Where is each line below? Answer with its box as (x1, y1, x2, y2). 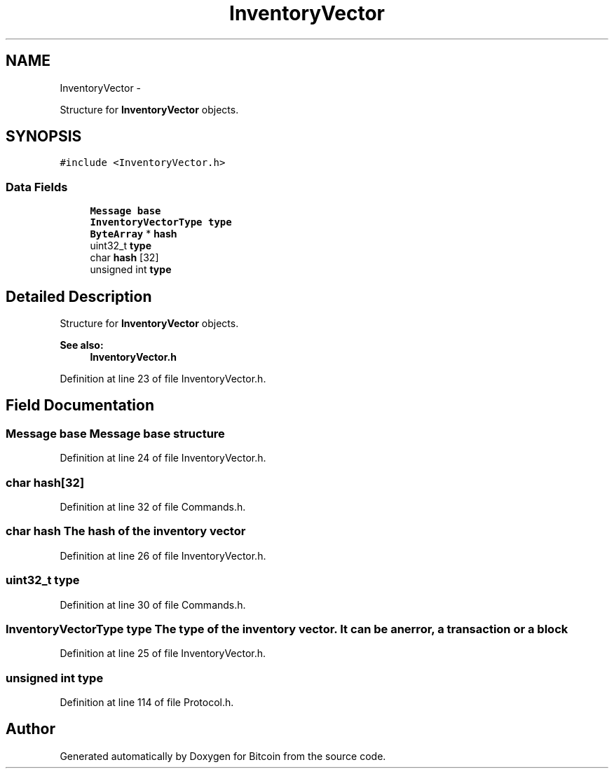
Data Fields (6, 179, 68, 194)
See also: (60, 339, 104, 352)
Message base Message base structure (6, 426, 225, 441)
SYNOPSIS (6, 127, 82, 146)
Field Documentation (6, 396, 154, 415)
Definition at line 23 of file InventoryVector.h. (60, 373, 266, 385)
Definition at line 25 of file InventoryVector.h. (60, 647, 266, 660)
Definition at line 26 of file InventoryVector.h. (60, 549, 266, 562)
